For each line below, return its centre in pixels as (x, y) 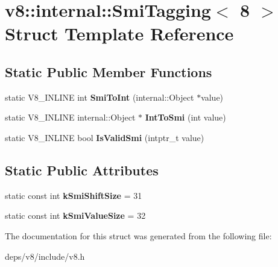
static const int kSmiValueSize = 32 (75, 215)
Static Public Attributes (82, 170)
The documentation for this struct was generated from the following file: (138, 235)
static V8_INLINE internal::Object (70, 117)
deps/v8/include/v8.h (45, 256)
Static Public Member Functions (109, 71)
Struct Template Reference (119, 33)
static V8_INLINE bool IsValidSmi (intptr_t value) (105, 137)
